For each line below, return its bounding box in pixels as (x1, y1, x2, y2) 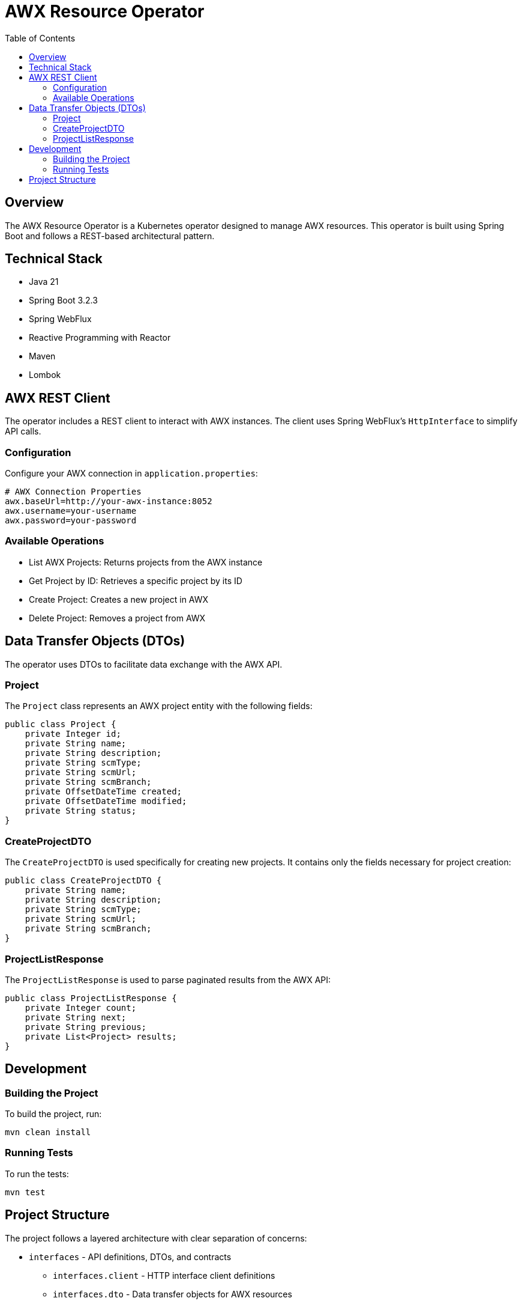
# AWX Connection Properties (5, 487, 142, 497)
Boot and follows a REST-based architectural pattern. (5, 230, 215, 241)
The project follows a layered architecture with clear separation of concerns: (5, 1232, 307, 1243)
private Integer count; (25, 1002, 137, 1013)
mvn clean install (5, 1127, 91, 1138)
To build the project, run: (5, 1109, 102, 1120)
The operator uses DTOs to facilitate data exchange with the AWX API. (5, 659, 283, 669)
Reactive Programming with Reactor (29, 332, 171, 343)
